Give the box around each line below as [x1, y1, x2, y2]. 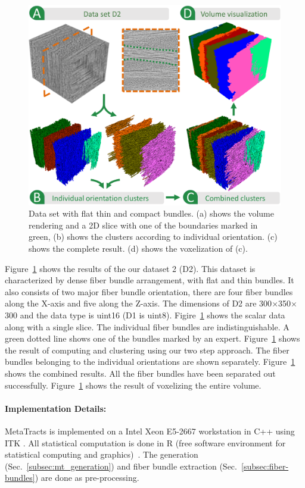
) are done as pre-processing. [35, 471, 139, 484]
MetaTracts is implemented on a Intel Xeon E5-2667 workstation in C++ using [5, 424, 295, 437]
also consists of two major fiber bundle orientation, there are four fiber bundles [5, 285, 293, 298]
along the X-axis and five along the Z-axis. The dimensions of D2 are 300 [5, 297, 272, 309]
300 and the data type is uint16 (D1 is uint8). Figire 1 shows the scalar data [5, 308, 285, 321]
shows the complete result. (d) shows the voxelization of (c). [29, 242, 248, 254]
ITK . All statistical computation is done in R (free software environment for [5, 436, 286, 449]
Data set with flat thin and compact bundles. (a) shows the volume [29, 207, 274, 220]
